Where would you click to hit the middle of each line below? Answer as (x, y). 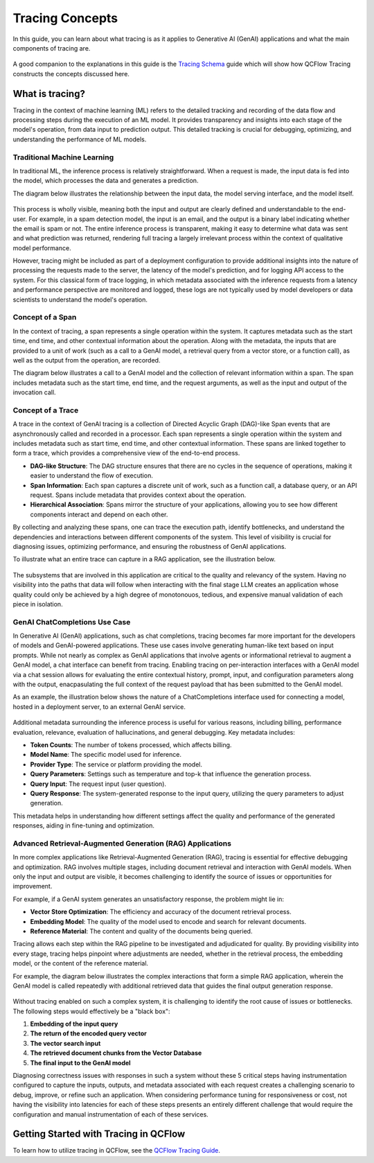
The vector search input (65, 1043)
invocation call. (34, 392)
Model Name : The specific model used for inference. (106, 755)
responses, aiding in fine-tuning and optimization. (84, 825)
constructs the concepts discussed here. (71, 73)
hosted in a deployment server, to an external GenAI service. (99, 706)
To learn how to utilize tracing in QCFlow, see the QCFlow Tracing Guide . (117, 1151)
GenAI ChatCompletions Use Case (72, 622)
